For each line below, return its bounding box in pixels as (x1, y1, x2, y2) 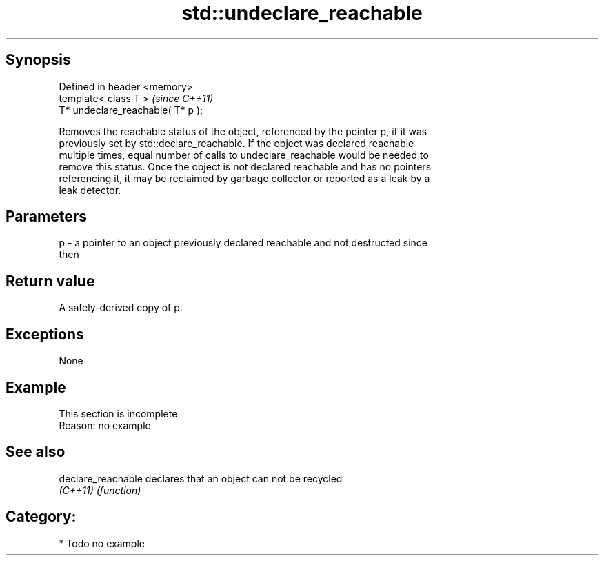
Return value (6, 272, 95, 290)
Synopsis (6, 51, 71, 69)
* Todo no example (59, 537, 145, 549)
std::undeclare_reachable (181, 1, 423, 25)
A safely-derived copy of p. (59, 302, 183, 314)
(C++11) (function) (59, 484, 141, 496)
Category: (6, 508, 77, 526)
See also (6, 443, 66, 461)
